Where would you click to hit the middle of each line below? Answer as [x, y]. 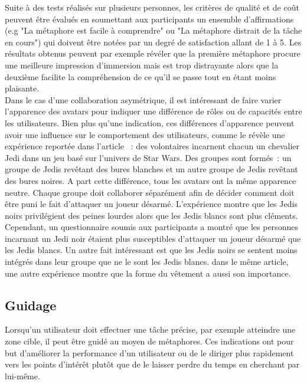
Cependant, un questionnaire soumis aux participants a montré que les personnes [151, 227]
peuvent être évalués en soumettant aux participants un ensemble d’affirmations [149, 19]
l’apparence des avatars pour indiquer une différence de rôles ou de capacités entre [153, 111]
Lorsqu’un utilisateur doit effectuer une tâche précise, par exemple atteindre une [150, 329]
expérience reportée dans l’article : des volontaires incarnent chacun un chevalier [152, 146]
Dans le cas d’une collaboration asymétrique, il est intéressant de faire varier [143, 99]
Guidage [31, 305]
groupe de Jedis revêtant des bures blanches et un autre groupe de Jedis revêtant [151, 169]
